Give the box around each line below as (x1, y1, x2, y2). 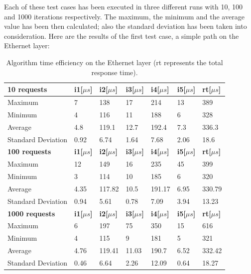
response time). (91, 67, 138, 77)
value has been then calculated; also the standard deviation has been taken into (4, 21, 247, 31)
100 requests (7, 146, 51, 157)
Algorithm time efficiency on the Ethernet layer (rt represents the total (6, 57, 223, 67)
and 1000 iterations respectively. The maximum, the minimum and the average (4, 11, 245, 21)
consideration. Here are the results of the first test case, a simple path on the (4, 30, 239, 41)
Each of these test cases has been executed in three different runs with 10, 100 (4, 1, 243, 11)
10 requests (7, 84, 47, 94)
